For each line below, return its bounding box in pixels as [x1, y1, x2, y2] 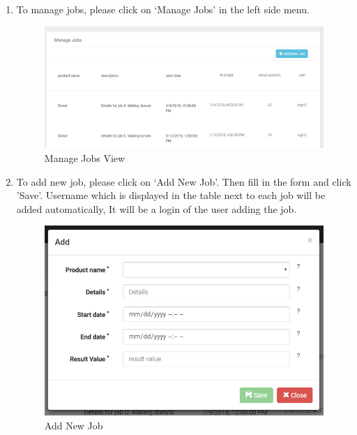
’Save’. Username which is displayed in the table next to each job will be [16, 188, 326, 202]
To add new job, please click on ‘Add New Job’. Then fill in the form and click [16, 174, 351, 189]
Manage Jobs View [44, 151, 126, 165]
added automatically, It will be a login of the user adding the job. [16, 201, 297, 216]
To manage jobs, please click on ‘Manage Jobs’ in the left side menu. [16, 2, 310, 16]
